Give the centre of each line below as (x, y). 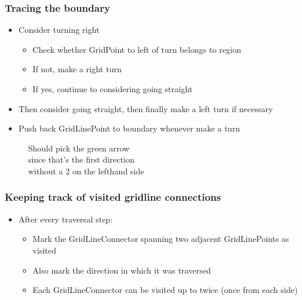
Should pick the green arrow (79, 148)
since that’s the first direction (81, 159)
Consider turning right (59, 30)
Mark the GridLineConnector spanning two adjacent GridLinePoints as (161, 239)
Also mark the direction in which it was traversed (122, 270)
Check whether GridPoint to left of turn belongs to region (137, 49)
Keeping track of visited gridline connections (113, 197)
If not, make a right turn (77, 69)
